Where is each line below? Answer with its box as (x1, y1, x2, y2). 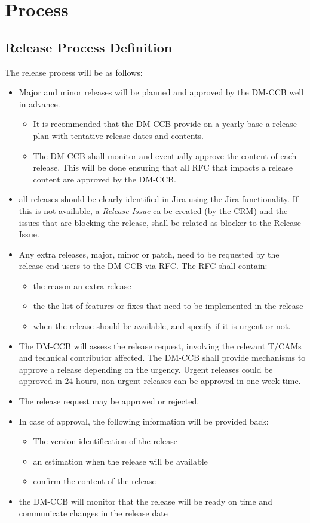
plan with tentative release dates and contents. (33, 129, 204, 141)
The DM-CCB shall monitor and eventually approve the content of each (33, 149, 297, 162)
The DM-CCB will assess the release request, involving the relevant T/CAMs (19, 339, 302, 352)
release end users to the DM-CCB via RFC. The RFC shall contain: (19, 259, 268, 272)
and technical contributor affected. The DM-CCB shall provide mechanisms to (19, 351, 306, 364)
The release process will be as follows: (5, 66, 143, 78)
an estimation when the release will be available (33, 454, 208, 467)
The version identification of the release (33, 435, 177, 447)
